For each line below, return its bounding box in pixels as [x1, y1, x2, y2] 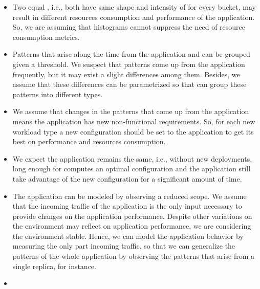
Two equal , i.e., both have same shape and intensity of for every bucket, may [12, 2, 256, 12]
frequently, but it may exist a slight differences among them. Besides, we [12, 69, 240, 79]
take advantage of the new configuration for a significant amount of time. [12, 173, 242, 184]
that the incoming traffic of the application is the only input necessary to [12, 201, 242, 211]
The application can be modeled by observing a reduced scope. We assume [12, 190, 247, 201]
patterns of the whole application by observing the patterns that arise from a [12, 251, 255, 261]
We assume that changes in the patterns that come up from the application [12, 106, 249, 117]
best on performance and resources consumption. [12, 136, 166, 147]
